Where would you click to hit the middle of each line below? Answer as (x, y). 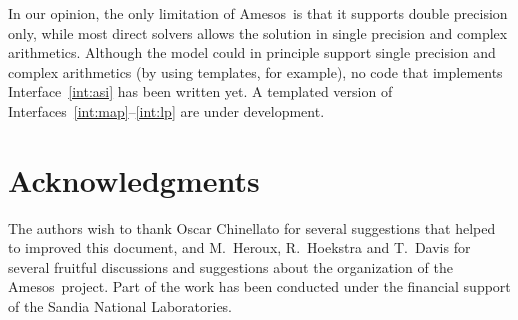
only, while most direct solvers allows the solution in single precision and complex (258, 32)
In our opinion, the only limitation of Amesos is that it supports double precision (258, 13)
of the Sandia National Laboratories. (120, 306)
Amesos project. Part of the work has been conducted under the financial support (259, 286)
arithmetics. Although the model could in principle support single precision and (252, 52)
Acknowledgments (134, 179)
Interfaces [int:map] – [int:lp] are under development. (166, 110)
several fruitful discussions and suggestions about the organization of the (230, 266)
